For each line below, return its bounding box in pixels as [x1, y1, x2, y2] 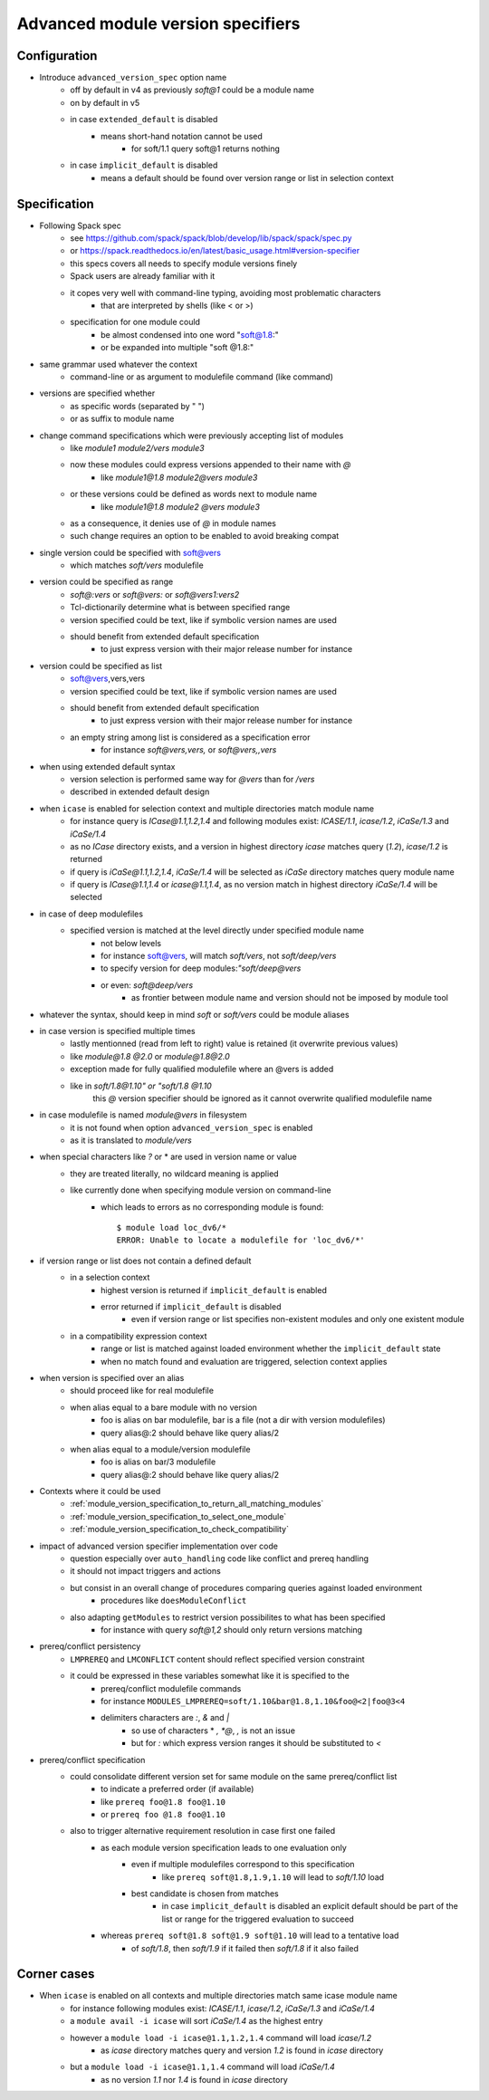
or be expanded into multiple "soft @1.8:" [101, 342, 254, 353]
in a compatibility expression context [70, 1330, 207, 1341]
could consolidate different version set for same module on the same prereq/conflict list [70, 1770, 398, 1781]
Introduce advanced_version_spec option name [39, 72, 227, 83]
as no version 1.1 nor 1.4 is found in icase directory [101, 2074, 289, 2085]
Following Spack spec [39, 220, 121, 231]
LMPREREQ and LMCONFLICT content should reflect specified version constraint [70, 1654, 366, 1664]
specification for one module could [70, 317, 201, 328]
